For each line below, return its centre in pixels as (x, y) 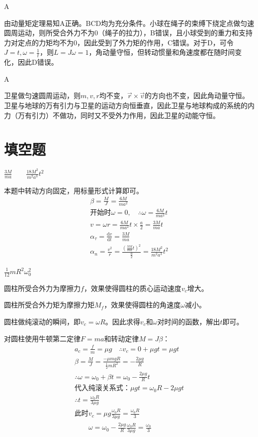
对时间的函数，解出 (189, 322)
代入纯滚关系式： (102, 388)
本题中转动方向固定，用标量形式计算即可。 (74, 190)
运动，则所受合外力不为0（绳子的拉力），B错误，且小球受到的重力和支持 (135, 33)
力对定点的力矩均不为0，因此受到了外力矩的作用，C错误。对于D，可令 (119, 42)
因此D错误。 (38, 62)
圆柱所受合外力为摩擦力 (42, 288)
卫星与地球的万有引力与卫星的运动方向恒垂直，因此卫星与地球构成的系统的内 (129, 105)
